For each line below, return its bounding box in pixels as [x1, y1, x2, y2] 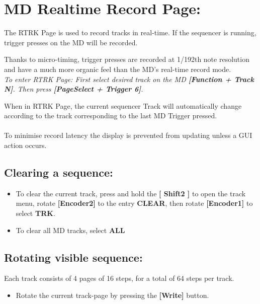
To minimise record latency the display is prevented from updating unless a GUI [4, 130, 252, 140]
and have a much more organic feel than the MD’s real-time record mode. [4, 63, 231, 74]
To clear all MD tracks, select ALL [16, 224, 125, 235]
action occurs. [4, 140, 47, 150]
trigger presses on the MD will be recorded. [4, 37, 138, 47]
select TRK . [16, 208, 55, 218]
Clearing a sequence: [4, 165, 113, 180]
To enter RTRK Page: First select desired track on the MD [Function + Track [4, 73, 254, 84]
